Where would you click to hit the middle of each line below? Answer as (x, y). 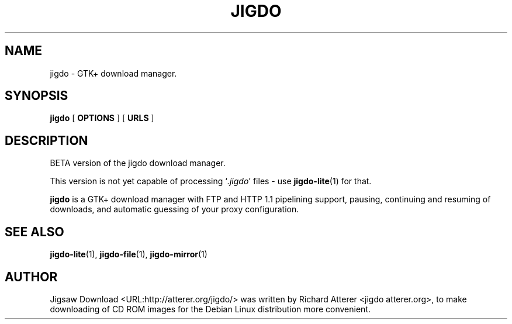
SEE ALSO (34, 232)
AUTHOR (31, 277)
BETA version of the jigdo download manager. (138, 163)
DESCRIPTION (46, 140)
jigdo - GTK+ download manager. (113, 73)
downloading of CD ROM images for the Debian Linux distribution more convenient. (210, 309)
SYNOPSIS (37, 96)
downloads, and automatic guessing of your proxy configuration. (174, 209)
